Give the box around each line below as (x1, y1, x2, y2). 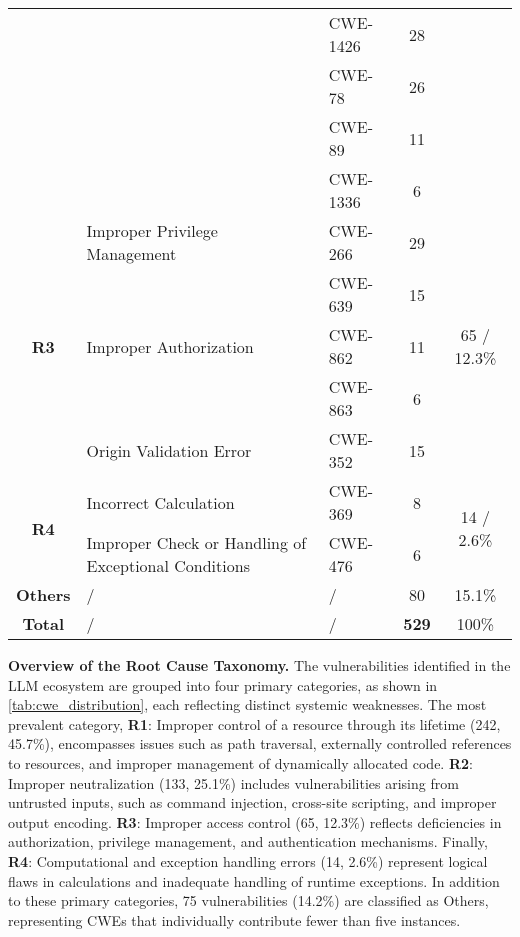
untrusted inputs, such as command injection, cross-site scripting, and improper (8, 792, 497, 813)
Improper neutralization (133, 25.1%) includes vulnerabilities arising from (8, 772, 459, 793)
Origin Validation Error (86, 438, 252, 462)
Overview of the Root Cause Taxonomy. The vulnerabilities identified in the (8, 655, 511, 675)
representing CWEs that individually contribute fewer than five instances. (8, 909, 461, 930)
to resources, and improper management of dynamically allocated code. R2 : (8, 752, 473, 773)
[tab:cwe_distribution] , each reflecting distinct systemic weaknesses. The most (8, 694, 487, 715)
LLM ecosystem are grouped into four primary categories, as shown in (8, 674, 438, 695)
